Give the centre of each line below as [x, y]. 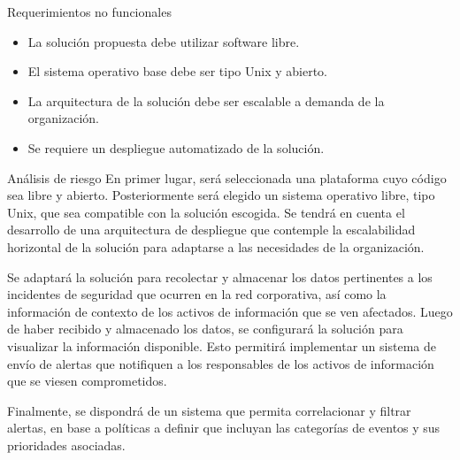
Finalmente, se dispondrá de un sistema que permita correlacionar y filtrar [209, 410]
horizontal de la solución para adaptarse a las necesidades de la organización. [216, 246]
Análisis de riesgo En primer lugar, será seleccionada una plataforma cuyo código [227, 177]
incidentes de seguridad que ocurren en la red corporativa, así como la [197, 294]
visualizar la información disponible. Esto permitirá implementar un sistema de [222, 345]
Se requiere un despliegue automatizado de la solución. [176, 147]
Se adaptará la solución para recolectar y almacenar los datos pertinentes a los [220, 276]
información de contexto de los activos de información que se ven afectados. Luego [230, 311]
